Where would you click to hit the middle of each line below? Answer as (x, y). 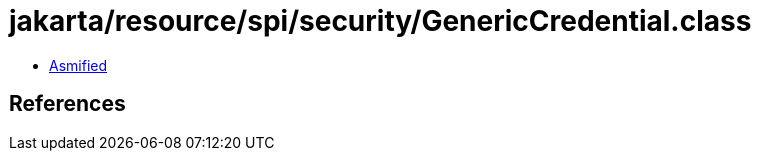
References (67, 104)
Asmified (78, 65)
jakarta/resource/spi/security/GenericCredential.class (380, 21)
